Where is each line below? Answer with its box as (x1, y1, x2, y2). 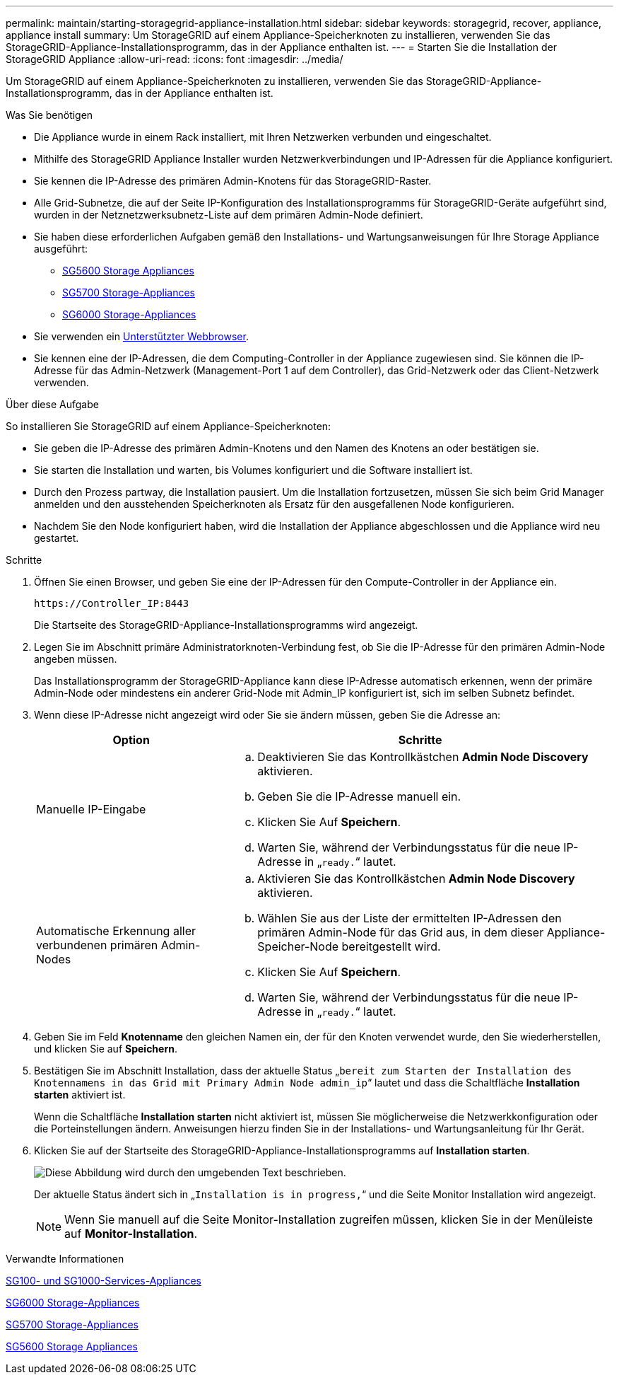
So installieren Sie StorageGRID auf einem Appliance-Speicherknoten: (6, 420, 331, 432)
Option (112, 733, 150, 747)
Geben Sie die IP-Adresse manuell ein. (257, 789, 461, 804)
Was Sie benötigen (6, 109, 93, 121)
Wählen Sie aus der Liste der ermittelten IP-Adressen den (257, 911, 562, 925)
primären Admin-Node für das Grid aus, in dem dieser (257, 925, 544, 939)
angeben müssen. (34, 653, 117, 665)
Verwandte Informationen (6, 1253, 124, 1265)
